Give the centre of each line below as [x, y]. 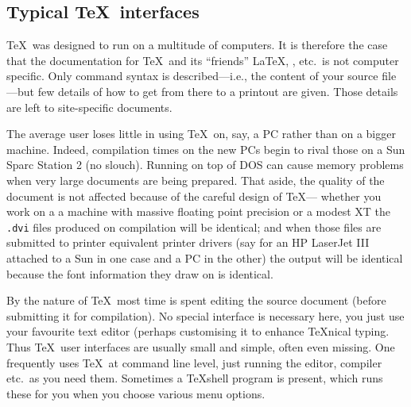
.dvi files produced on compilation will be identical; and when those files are [194, 227]
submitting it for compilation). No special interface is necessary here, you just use [205, 315]
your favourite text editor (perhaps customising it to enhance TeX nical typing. [198, 331]
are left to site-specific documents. [89, 107]
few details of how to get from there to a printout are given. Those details [218, 91]
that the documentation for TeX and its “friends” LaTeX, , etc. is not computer [203, 60]
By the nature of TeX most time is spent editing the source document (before [196, 300]
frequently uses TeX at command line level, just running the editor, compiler [194, 362]
